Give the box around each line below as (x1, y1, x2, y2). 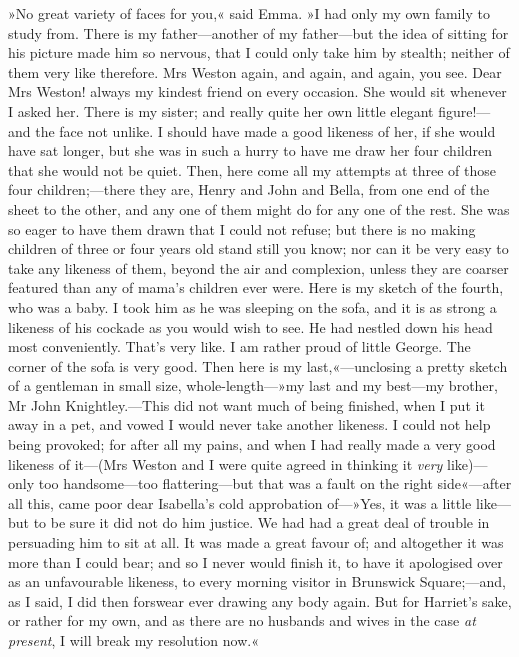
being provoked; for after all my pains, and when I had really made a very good (8, 434, 496, 455)
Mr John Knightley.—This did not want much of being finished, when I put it (8, 394, 485, 415)
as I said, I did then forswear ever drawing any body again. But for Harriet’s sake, (8, 590, 512, 611)
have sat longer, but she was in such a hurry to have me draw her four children (8, 140, 492, 161)
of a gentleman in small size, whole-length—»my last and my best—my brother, (8, 375, 498, 396)
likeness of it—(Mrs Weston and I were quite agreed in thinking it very (8, 453, 443, 474)
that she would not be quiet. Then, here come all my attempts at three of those (8, 159, 496, 180)
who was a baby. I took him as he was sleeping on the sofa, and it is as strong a (8, 296, 497, 317)
